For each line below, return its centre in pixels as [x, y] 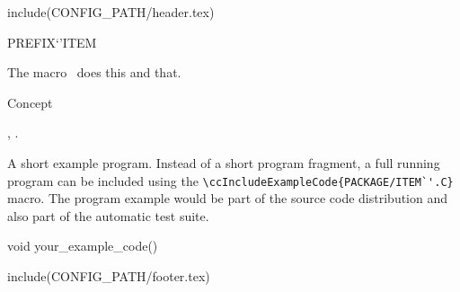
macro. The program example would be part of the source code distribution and [228, 198]
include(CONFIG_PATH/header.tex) [111, 12]
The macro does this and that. [94, 72]
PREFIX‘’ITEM [52, 42]
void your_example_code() [83, 246]
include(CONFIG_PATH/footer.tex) [109, 276]
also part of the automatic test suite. [108, 215]
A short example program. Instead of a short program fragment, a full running [224, 162]
